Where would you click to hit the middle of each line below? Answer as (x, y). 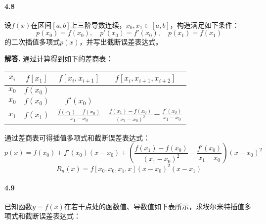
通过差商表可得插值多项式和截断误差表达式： (77, 137)
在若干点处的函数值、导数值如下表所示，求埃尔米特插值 (154, 206)
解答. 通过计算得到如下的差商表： (59, 58)
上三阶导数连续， (98, 24)
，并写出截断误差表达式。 (121, 42)
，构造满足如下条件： (204, 24)
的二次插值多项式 (32, 42)
